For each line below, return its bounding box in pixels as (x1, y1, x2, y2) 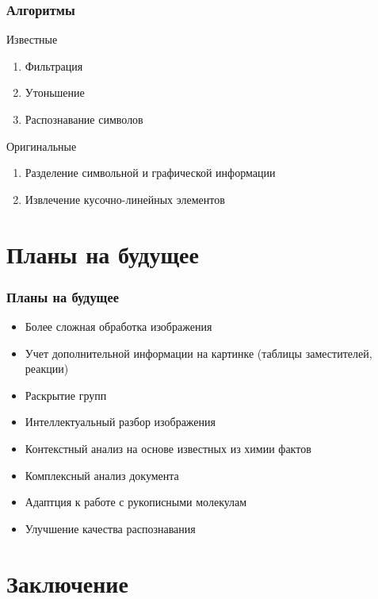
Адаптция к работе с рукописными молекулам (25, 493, 247, 510)
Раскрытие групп (25, 386, 107, 403)
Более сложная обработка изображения (25, 317, 212, 334)
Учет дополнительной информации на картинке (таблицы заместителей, (25, 344, 372, 361)
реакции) (25, 360, 69, 377)
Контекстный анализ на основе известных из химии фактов (25, 440, 311, 456)
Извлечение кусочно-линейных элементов (25, 190, 225, 207)
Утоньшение (25, 84, 85, 101)
